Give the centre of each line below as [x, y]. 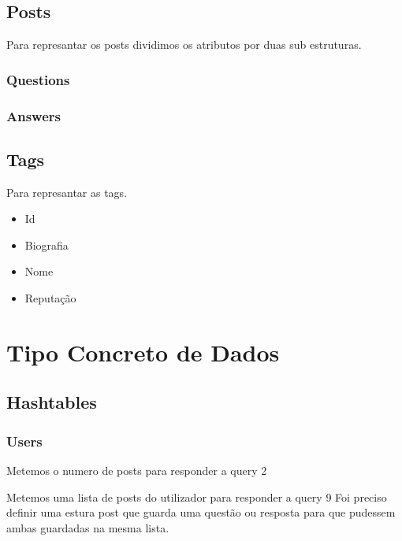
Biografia [47, 245]
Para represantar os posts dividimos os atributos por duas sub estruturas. [184, 44]
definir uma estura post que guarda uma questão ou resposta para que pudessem [201, 512]
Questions [38, 79]
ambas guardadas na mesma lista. [88, 527]
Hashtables [52, 402]
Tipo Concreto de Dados [143, 352]
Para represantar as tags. [67, 192]
